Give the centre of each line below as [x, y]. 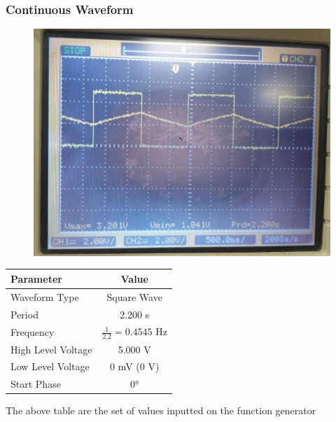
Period [24, 314]
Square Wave [134, 296]
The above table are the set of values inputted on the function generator [161, 410]
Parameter [36, 278]
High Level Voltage [51, 349]
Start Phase [36, 384]
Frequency [33, 331]
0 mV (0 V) [135, 366]
